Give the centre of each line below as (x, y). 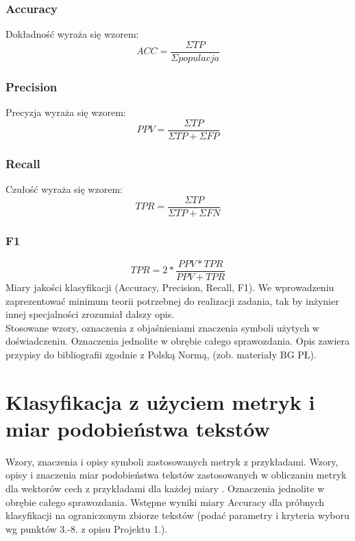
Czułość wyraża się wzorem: (64, 188)
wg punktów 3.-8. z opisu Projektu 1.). (87, 528)
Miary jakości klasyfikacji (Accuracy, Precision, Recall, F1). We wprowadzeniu (170, 287)
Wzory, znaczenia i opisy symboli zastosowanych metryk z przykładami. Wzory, (172, 461)
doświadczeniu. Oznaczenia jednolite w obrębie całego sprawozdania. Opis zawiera (178, 341)
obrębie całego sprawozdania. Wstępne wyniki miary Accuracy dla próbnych (165, 502)
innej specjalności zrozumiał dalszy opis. (90, 314)
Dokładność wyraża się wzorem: (72, 34)
